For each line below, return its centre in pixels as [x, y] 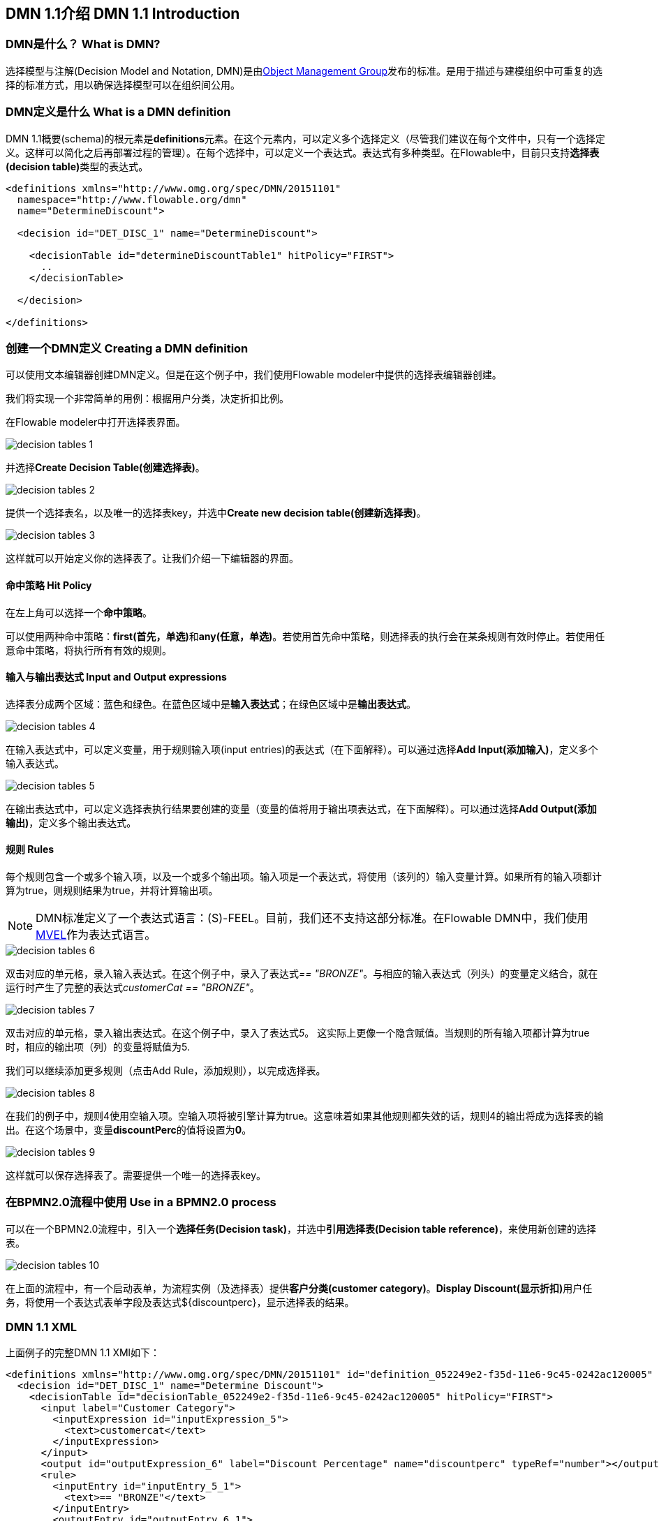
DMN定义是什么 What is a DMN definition [118, 112]
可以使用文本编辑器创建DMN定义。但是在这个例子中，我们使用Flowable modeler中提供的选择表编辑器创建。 [254, 375]
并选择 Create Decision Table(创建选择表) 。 [105, 468]
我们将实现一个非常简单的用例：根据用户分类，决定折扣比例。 [147, 399]
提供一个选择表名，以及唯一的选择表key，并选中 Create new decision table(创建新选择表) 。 [216, 513]
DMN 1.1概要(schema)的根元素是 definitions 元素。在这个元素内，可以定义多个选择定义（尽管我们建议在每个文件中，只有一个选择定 [305, 138]
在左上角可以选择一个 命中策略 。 [79, 612]
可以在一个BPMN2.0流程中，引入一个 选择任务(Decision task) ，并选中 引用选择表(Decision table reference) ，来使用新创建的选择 [301, 1229]
